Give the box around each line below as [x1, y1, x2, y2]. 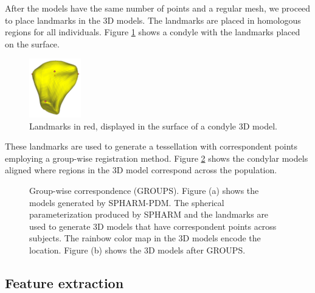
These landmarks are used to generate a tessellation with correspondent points [5, 140, 297, 153]
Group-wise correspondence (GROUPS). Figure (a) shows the [29, 184, 259, 197]
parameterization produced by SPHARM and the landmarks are [29, 208, 269, 221]
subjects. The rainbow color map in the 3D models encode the [29, 232, 261, 244]
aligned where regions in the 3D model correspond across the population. [5, 164, 277, 176]
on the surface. [5, 37, 60, 50]
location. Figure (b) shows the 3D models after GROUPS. [29, 244, 246, 257]
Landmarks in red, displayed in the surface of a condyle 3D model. [29, 119, 277, 132]
